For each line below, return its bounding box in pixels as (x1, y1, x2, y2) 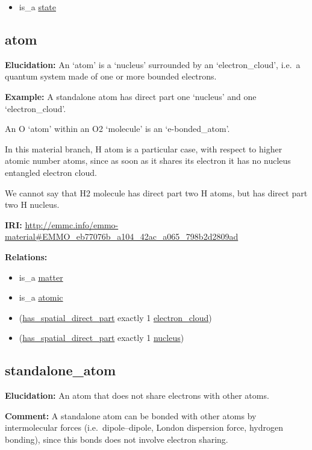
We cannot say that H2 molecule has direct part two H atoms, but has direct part (5, 186, 308, 199)
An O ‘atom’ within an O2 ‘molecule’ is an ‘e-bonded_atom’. (5, 122, 230, 135)
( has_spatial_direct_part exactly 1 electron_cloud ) (19, 311, 212, 323)
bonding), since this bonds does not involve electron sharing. (5, 433, 228, 445)
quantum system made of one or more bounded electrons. (5, 70, 217, 83)
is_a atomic (19, 291, 63, 304)
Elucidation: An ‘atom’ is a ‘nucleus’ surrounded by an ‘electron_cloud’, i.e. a (5, 58, 301, 70)
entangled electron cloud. (5, 166, 97, 178)
